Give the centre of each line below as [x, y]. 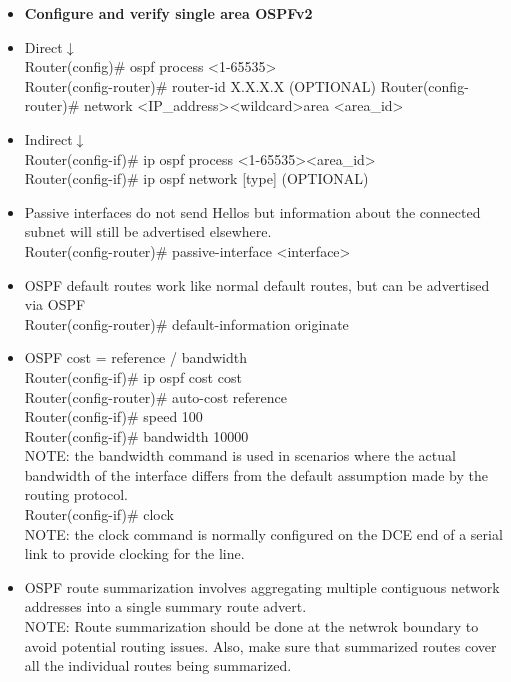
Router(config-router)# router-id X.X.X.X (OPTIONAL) [200, 85]
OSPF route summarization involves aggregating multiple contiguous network [262, 586]
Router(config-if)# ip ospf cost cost [133, 376]
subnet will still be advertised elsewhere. [148, 231]
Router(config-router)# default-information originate [186, 323]
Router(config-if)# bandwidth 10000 [136, 435]
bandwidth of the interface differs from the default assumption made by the [256, 474]
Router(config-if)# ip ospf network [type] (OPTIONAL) [196, 178]
